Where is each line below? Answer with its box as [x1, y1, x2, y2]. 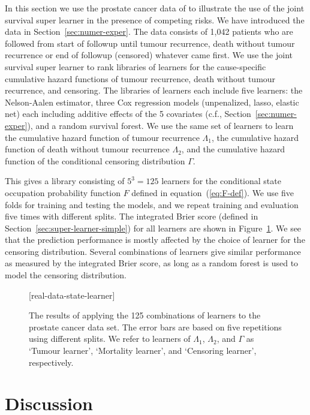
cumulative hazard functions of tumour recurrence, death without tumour [5, 72, 276, 85]
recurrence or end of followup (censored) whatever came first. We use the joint [5, 49, 293, 61]
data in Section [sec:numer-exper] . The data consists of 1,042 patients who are [5, 25, 293, 38]
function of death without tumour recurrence [5, 143, 170, 155]
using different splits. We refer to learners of [29, 332, 191, 345]
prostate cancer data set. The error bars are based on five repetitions [29, 320, 282, 333]
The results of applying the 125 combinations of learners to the [29, 309, 261, 321]
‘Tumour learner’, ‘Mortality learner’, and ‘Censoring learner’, [29, 344, 257, 357]
